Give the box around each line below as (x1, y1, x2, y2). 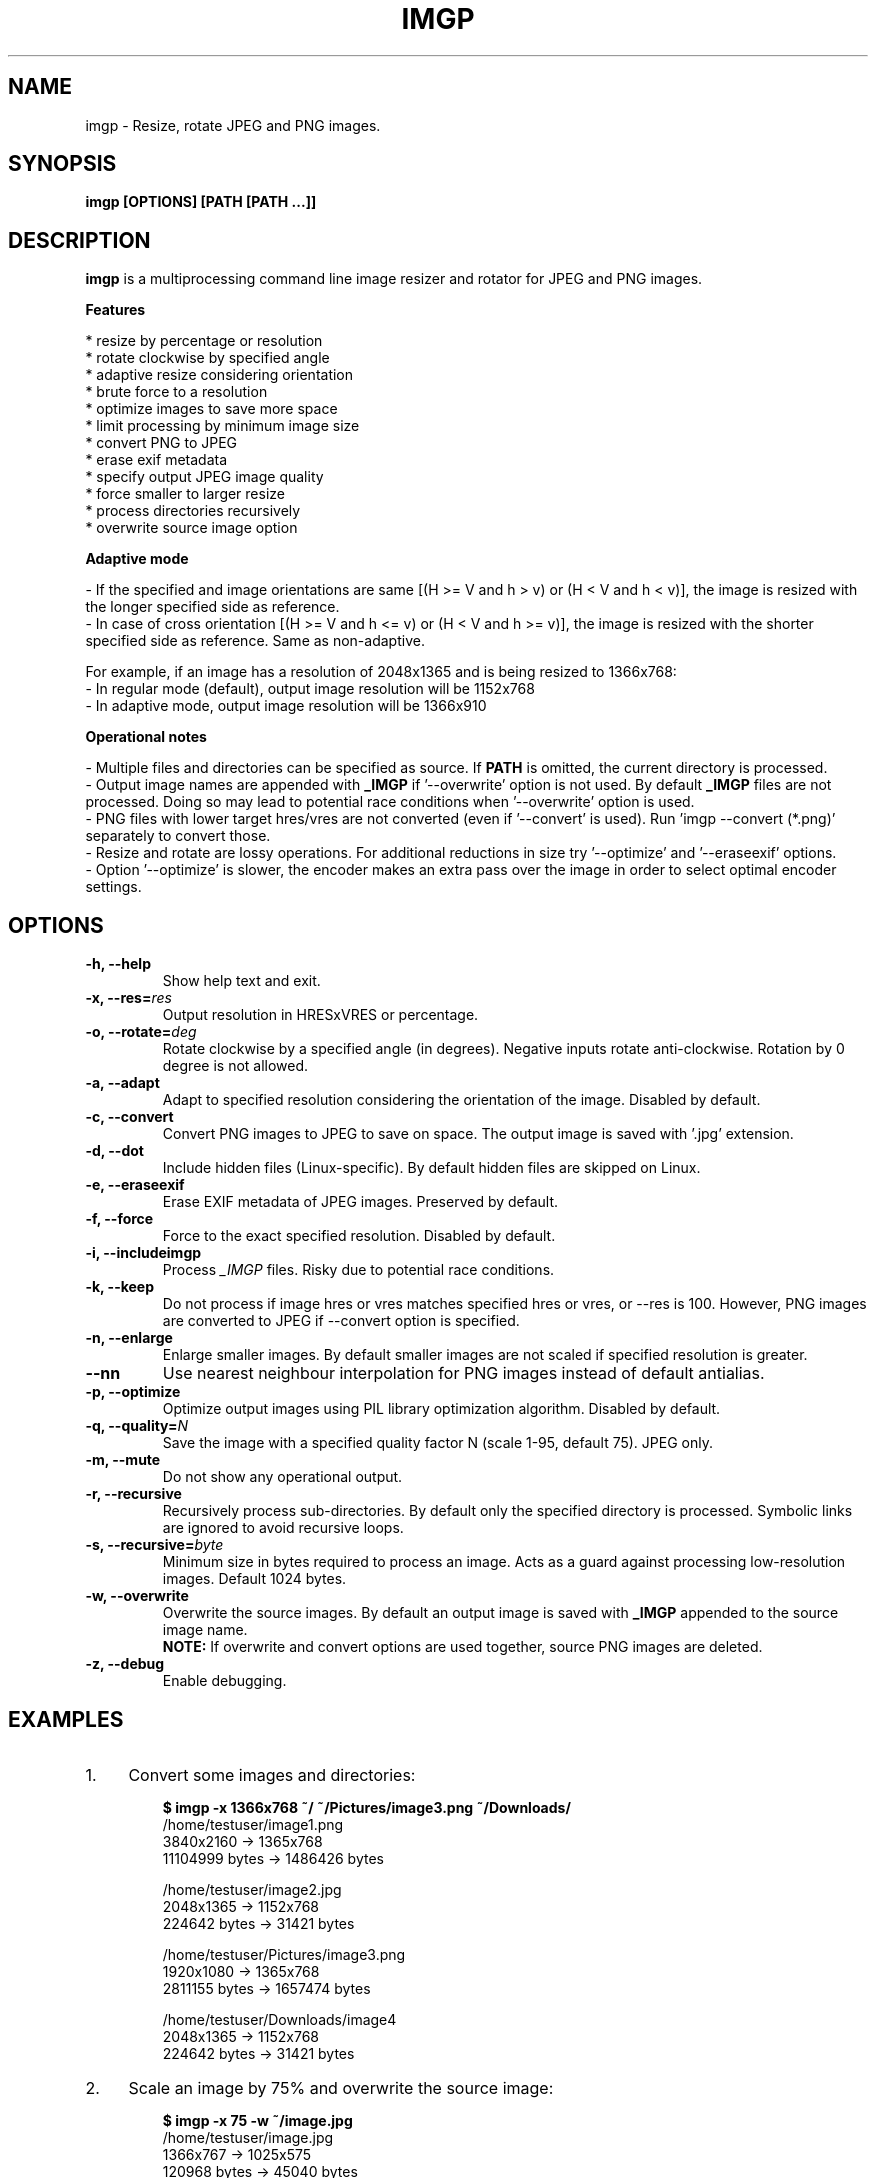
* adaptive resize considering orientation (85, 366, 354, 384)
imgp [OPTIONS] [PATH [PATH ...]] (85, 193, 317, 211)
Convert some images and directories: (128, 1764, 416, 1785)
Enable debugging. (162, 1672, 287, 1690)
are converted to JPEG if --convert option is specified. (162, 1312, 520, 1330)
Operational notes (85, 728, 207, 746)
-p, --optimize (85, 1383, 181, 1401)
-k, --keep (85, 1278, 155, 1296)
